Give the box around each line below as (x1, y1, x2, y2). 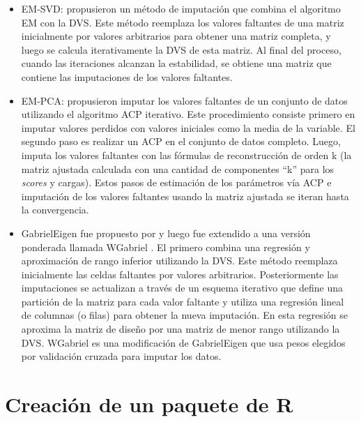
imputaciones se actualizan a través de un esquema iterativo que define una (21, 280, 343, 295)
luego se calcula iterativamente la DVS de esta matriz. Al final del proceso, (21, 42, 341, 56)
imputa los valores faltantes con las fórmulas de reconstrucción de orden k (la (21, 147, 352, 162)
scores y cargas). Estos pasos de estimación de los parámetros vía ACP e (21, 175, 332, 190)
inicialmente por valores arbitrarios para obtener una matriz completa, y (21, 29, 331, 43)
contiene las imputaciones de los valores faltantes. (21, 69, 233, 84)
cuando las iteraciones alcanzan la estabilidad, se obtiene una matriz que (21, 56, 332, 70)
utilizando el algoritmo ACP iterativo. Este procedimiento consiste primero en (21, 107, 355, 121)
